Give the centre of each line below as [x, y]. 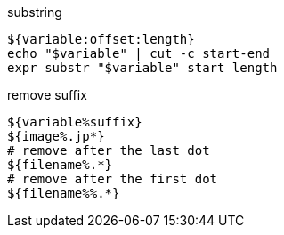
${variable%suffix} [75, 122]
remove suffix [47, 95]
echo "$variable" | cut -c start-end [139, 53]
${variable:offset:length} [101, 39]
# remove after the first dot [113, 179]
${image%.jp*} [56, 136]
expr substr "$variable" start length [142, 68]
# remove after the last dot [109, 150]
